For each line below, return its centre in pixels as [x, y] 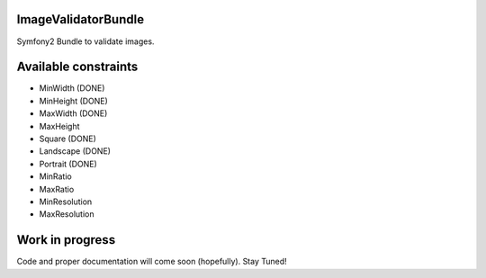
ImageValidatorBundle [80, 19]
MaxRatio [57, 189]
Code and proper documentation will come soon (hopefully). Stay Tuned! [152, 262]
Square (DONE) [67, 139]
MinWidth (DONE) [72, 88]
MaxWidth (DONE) [73, 113]
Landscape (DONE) [75, 151]
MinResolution [66, 202]
